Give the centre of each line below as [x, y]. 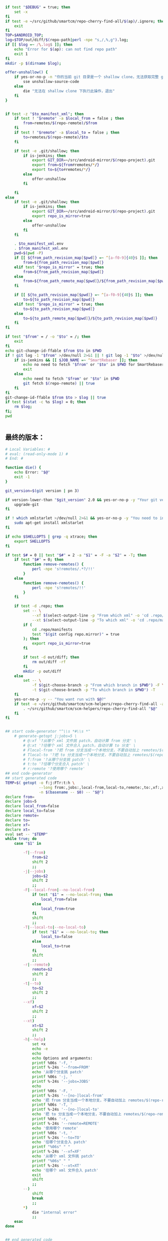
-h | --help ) [34, 1040]
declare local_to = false [30, 811]
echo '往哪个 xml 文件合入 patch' [65, 1170]
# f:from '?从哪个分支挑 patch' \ [57, 759]
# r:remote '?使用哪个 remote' [54, 769]
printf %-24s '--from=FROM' [61, 1068]
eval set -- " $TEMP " [27, 834]
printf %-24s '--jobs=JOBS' [61, 1082]
